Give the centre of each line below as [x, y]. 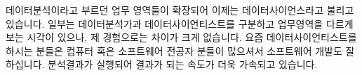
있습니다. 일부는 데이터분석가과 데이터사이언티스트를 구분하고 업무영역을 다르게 [180, 23]
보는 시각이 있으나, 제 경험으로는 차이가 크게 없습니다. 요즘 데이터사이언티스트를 [181, 37]
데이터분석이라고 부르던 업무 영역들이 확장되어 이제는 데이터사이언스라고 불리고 [180, 10]
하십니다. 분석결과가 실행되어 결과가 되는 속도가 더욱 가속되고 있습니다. [162, 64]
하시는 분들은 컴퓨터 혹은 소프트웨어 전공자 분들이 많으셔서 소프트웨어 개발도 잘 [180, 50]
